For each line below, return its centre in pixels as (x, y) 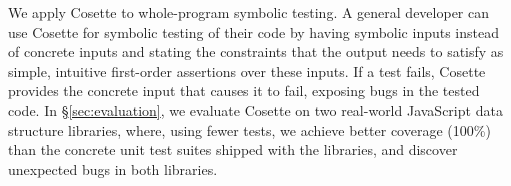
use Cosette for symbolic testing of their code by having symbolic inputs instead (253, 31)
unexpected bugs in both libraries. (113, 168)
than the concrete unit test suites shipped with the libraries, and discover (233, 149)
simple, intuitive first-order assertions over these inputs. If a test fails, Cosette (247, 70)
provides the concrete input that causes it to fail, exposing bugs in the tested (244, 90)
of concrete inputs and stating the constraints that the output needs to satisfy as (256, 51)
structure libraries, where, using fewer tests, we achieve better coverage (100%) (249, 129)
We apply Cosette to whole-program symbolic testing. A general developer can (249, 12)
